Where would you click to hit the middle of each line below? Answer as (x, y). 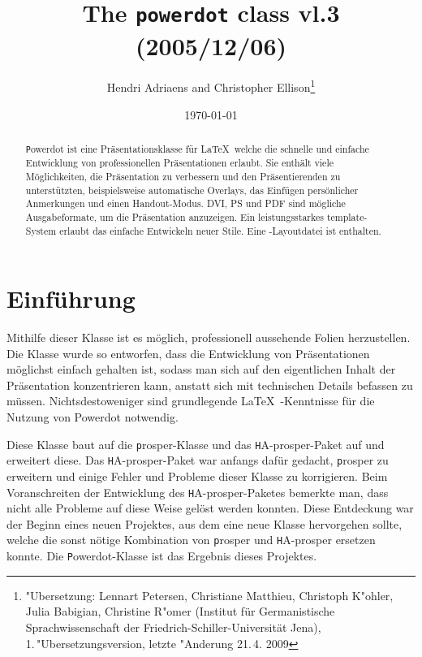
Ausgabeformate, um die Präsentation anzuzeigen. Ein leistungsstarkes (174, 216)
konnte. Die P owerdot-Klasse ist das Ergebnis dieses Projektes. (162, 556)
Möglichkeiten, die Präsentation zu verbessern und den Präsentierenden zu (183, 176)
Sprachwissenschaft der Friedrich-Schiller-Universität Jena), (173, 627)
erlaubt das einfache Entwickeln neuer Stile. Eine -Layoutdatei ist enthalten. (220, 230)
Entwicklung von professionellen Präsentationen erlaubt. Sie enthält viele (179, 163)
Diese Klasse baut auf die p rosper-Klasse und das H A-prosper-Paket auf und (196, 444)
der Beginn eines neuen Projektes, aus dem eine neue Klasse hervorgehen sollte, (205, 523)
